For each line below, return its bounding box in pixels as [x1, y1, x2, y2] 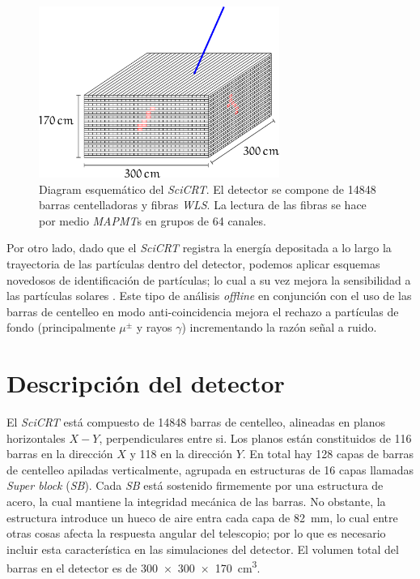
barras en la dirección [6, 445, 113, 462]
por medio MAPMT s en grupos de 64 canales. [39, 212, 266, 229]
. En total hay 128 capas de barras [242, 445, 414, 462]
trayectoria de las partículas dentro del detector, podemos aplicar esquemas [6, 255, 380, 272]
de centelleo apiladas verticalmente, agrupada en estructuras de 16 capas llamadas [6, 461, 414, 478]
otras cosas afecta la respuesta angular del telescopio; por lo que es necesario [6, 525, 386, 542]
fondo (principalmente [6, 319, 116, 336]
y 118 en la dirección [129, 445, 232, 462]
